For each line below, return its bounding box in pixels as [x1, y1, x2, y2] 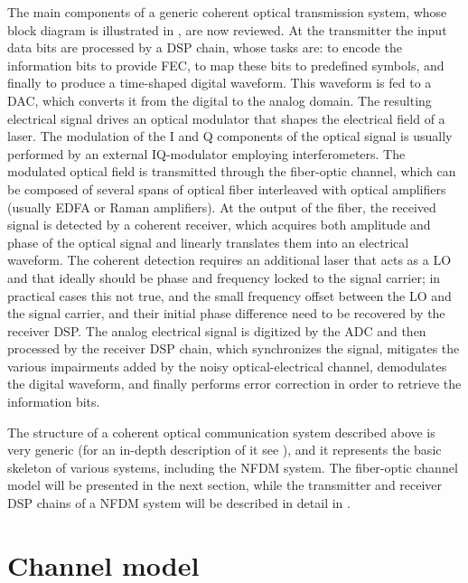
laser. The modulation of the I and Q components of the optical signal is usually [7, 127, 453, 146]
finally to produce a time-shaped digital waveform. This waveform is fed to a [7, 73, 432, 92]
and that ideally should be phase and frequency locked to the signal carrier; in [7, 268, 441, 287]
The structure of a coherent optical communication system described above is [7, 422, 435, 441]
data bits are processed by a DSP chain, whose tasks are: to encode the [7, 38, 402, 57]
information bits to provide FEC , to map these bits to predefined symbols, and [7, 55, 445, 74]
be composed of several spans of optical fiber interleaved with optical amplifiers [7, 179, 446, 198]
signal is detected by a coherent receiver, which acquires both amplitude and [7, 215, 431, 234]
